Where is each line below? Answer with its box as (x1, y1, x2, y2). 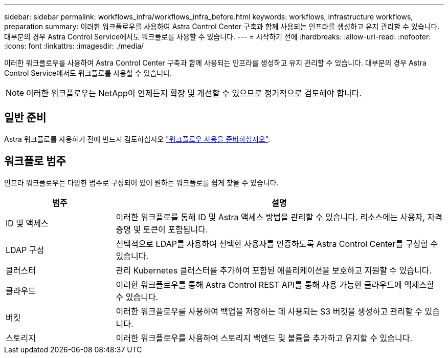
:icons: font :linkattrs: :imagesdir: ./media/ (4, 41, 144, 50)
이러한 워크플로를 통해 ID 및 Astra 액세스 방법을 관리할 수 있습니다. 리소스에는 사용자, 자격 (116, 212, 442, 222)
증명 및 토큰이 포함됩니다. (116, 224, 208, 235)
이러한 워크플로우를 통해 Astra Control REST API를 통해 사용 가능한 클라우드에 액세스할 (116, 279, 435, 290)
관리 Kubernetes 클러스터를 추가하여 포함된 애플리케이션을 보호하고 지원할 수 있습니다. (116, 265, 432, 276)
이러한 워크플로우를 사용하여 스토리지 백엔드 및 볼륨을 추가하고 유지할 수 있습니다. (116, 332, 413, 343)
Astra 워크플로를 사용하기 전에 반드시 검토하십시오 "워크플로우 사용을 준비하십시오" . (4, 134, 271, 143)
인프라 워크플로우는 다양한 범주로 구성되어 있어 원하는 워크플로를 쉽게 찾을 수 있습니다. (4, 178, 279, 187)
